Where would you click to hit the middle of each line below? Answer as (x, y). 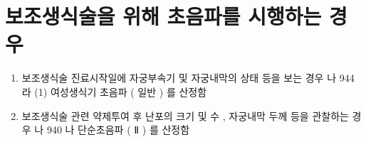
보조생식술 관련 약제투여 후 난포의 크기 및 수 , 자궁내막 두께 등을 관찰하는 (185, 115)
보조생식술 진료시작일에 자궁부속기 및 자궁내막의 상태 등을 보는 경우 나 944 (188, 78)
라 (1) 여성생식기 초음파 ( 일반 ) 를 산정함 (114, 91)
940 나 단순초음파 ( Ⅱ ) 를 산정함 (118, 130)
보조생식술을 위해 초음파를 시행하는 (163, 16)
